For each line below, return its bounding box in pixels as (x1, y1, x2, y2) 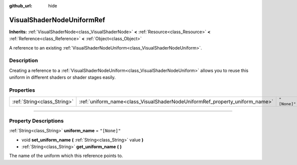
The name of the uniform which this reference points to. (9, 153, 123, 159)
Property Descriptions (9, 117, 64, 124)
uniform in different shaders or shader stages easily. (9, 74, 116, 80)
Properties (9, 87, 36, 94)
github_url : (9, 3, 32, 8)
